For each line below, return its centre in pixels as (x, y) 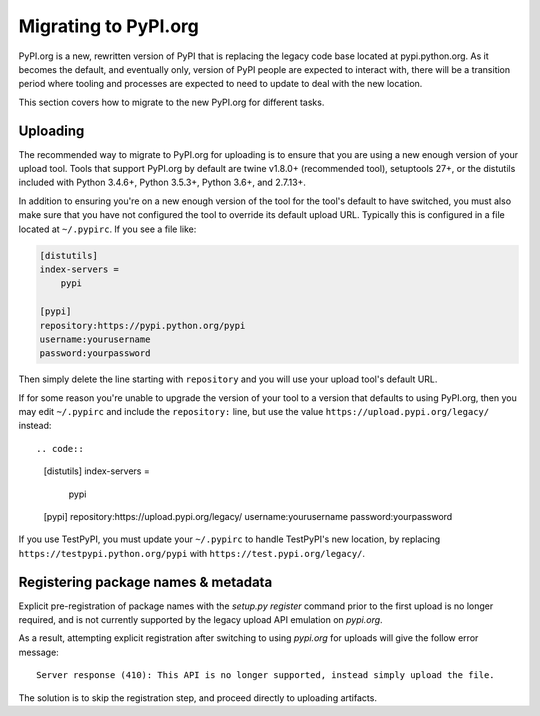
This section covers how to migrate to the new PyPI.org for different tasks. (171, 102)
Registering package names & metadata (145, 581)
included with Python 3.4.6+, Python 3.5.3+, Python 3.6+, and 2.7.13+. (162, 182)
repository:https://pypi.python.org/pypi (142, 325)
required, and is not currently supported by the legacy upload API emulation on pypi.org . (201, 620)
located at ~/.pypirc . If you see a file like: (107, 229)
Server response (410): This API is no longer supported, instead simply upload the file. (265, 675)
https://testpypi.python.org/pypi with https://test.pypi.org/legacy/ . (191, 553)
